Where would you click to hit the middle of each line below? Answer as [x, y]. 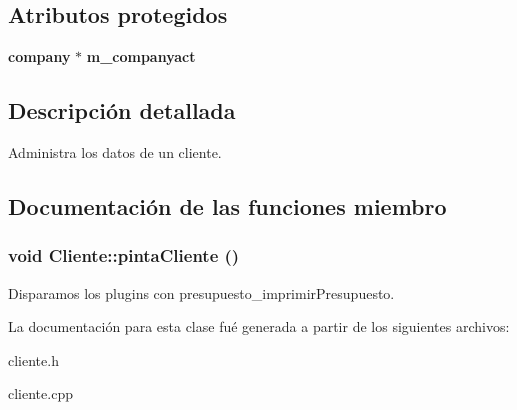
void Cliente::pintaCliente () [124, 255]
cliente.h [33, 359]
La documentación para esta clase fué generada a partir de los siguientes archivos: [259, 326]
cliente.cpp [40, 393]
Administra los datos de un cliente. [115, 152]
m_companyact [141, 56]
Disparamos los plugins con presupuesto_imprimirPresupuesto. [201, 292]
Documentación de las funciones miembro [227, 205]
